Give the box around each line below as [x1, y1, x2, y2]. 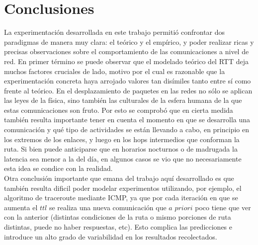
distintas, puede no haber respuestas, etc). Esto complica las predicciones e [4, 222, 233, 232]
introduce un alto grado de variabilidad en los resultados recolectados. [4, 231, 217, 242]
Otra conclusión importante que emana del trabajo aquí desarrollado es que [4, 173, 234, 183]
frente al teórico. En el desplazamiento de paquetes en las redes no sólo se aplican [4, 85, 253, 95]
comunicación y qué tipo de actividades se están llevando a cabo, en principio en [4, 124, 249, 135]
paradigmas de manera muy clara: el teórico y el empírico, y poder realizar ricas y [4, 36, 254, 47]
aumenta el [4, 202, 38, 212]
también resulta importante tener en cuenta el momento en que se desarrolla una [4, 114, 251, 125]
